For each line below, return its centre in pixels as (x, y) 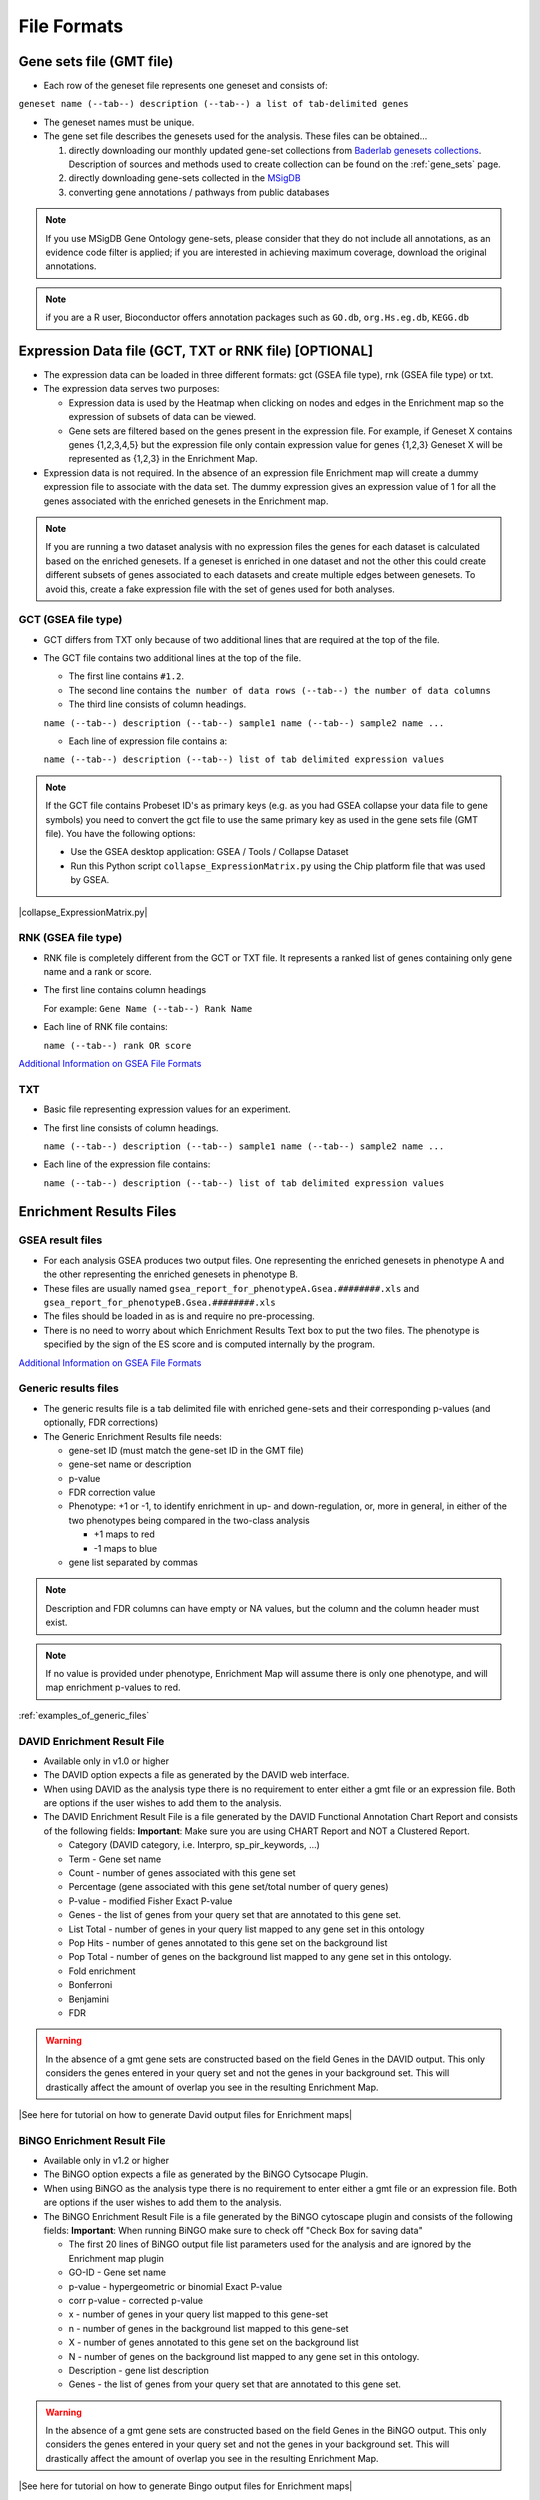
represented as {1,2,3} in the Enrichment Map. (163, 459)
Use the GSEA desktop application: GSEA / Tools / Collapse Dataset (209, 852)
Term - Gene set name (115, 1859)
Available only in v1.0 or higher (106, 1761)
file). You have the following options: (120, 833)
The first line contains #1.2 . (126, 676)
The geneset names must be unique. (119, 122)
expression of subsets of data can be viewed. (162, 417)
